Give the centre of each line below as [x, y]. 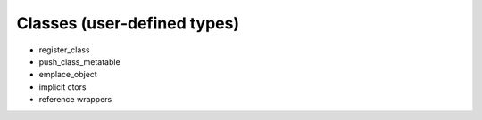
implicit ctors [62, 87]
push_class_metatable [79, 61]
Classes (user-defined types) [128, 23]
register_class [64, 50]
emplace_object [68, 75]
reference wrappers [75, 100]
